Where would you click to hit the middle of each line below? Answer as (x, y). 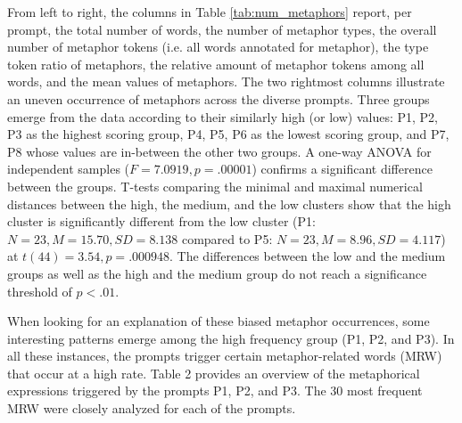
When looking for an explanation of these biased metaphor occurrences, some (219, 321)
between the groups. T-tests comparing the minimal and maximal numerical (215, 186)
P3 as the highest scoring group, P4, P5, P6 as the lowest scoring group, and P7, (228, 134)
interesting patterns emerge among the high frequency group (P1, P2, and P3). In (231, 338)
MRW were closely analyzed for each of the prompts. (152, 408)
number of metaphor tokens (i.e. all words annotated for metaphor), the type (218, 47)
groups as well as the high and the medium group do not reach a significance (217, 273)
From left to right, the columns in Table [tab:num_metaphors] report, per (210, 12)
